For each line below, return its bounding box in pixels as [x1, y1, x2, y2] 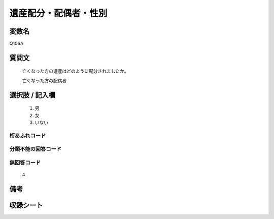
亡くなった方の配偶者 [22, 77, 67, 83]
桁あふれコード [9, 132, 46, 139]
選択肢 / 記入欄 [9, 90, 56, 99]
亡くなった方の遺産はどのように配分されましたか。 [22, 68, 129, 74]
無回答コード [9, 159, 41, 166]
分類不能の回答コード [9, 145, 62, 152]
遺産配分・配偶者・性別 [9, 8, 108, 19]
